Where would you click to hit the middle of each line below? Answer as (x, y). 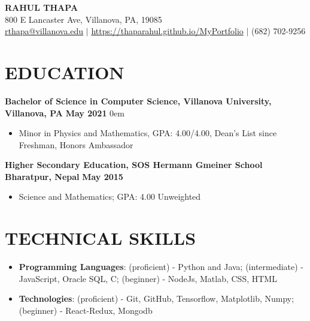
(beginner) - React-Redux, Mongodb (86, 310)
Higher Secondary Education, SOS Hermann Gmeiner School (134, 165)
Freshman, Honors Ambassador (76, 144)
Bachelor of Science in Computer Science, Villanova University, (138, 100)
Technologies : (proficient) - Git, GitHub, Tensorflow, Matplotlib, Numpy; (156, 298)
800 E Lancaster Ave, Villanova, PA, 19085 (83, 19)
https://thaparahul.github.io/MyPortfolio (167, 31)
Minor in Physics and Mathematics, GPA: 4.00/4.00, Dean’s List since (148, 133)
